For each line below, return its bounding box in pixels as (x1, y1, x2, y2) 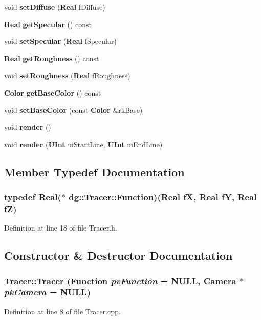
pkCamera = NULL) (4, 286, 91, 299)
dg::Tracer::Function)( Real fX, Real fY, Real (69, 191, 257, 203)
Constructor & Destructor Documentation (4, 247, 233, 263)
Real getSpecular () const (4, 18, 92, 29)
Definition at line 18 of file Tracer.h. (4, 222, 117, 233)
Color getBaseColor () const (4, 87, 101, 98)
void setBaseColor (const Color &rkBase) (4, 104, 143, 115)
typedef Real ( (4, 191, 61, 203)
